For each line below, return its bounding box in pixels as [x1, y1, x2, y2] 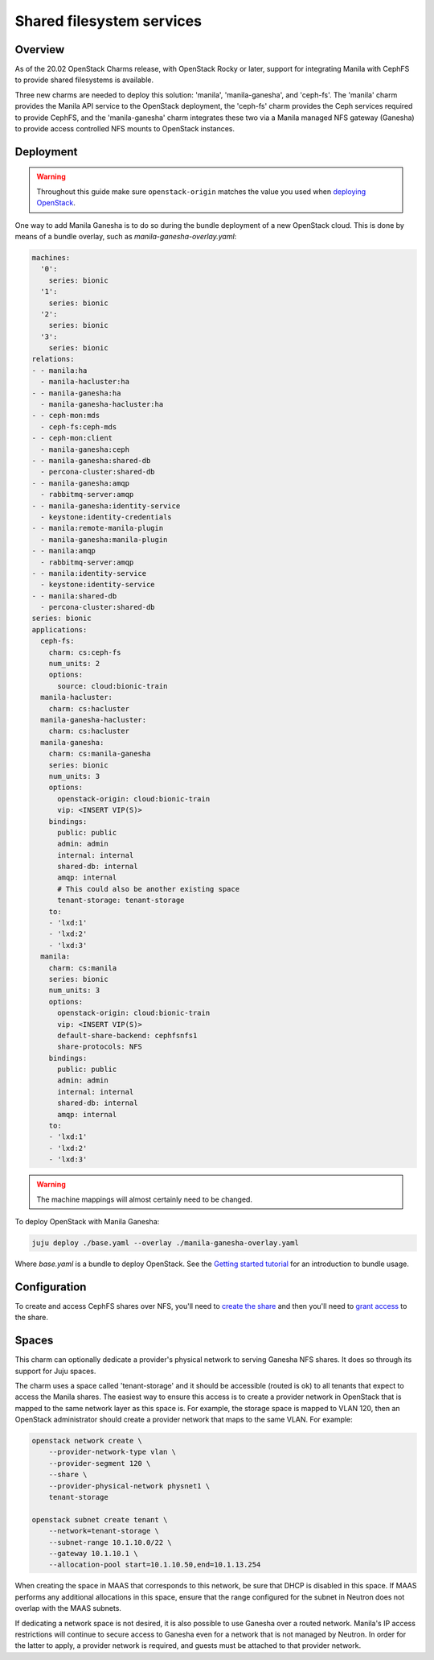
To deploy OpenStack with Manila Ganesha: [14, 1216, 160, 1226]
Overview [14, 43, 65, 56]
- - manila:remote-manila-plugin [31, 524, 164, 533]
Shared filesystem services [14, 12, 203, 30]
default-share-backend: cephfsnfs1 [57, 1031, 198, 1040]
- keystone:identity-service [40, 580, 156, 590]
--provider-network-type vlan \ [48, 1447, 177, 1457]
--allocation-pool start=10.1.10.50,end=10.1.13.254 [48, 1560, 261, 1570]
